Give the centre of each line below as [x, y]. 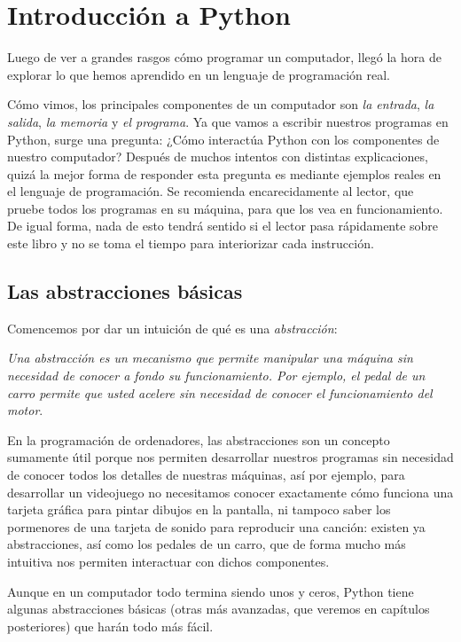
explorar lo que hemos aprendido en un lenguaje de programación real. [199, 74]
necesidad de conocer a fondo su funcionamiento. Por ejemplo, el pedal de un [216, 376]
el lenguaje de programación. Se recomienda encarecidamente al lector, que [211, 191]
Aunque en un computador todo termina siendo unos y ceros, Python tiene [211, 591]
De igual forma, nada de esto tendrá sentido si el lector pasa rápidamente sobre [223, 226]
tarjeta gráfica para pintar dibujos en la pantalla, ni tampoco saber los [199, 509]
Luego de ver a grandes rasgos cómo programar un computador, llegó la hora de [224, 57]
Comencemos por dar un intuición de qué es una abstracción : [172, 328]
